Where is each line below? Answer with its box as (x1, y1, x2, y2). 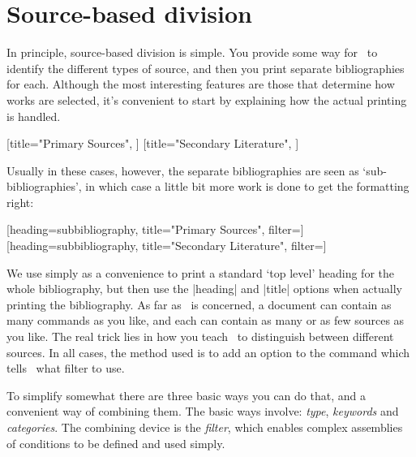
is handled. (6, 107, 61, 124)
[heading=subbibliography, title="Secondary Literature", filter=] (6, 237, 327, 254)
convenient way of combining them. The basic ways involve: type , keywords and (6, 403, 399, 420)
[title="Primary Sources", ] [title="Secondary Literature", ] (6, 135, 299, 152)
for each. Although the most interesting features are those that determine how (6, 75, 395, 93)
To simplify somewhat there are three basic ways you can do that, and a (6, 386, 366, 403)
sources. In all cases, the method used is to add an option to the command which (6, 343, 410, 360)
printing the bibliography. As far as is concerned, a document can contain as (6, 295, 392, 313)
